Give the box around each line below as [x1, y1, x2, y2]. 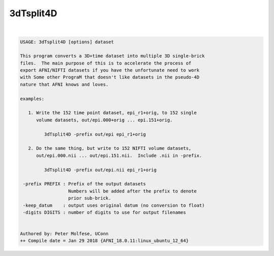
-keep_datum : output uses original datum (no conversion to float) [23, 202, 205, 208]
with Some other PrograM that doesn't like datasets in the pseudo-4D [20, 74, 200, 80]
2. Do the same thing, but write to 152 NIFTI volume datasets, [28, 145, 192, 151]
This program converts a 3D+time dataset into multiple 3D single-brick [20, 53, 205, 59]
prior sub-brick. [68, 196, 112, 201]
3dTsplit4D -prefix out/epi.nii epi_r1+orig [44, 167, 157, 173]
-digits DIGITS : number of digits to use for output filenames [23, 209, 186, 215]
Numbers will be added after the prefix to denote [68, 188, 197, 194]
